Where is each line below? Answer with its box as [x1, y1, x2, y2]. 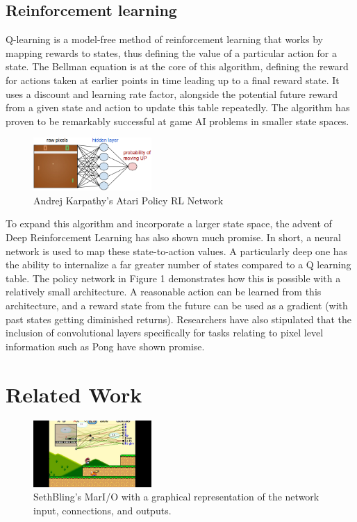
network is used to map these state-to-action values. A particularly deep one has [6, 243, 348, 258]
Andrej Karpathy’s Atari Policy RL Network [33, 193, 224, 207]
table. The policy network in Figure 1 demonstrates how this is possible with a [6, 270, 341, 285]
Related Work [6, 380, 142, 408]
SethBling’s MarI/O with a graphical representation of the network [33, 489, 319, 504]
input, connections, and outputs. [33, 503, 172, 518]
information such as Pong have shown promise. [6, 339, 205, 353]
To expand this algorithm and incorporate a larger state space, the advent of [6, 216, 332, 231]
